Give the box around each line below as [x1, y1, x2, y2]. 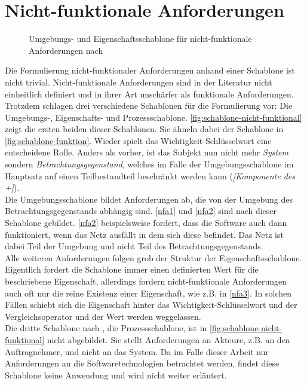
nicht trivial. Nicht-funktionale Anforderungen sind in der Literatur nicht [5, 75, 272, 88]
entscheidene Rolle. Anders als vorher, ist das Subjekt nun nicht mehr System [5, 146, 288, 158]
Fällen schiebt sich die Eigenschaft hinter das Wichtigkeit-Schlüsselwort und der [5, 298, 297, 311]
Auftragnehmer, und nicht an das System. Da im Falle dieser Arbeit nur [5, 345, 269, 357]
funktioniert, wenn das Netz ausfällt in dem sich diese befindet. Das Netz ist [5, 228, 284, 240]
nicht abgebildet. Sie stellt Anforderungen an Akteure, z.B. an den [47, 333, 290, 346]
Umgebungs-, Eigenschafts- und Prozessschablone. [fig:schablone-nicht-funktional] [5, 111, 302, 123]
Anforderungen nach [29, 44, 103, 56]
